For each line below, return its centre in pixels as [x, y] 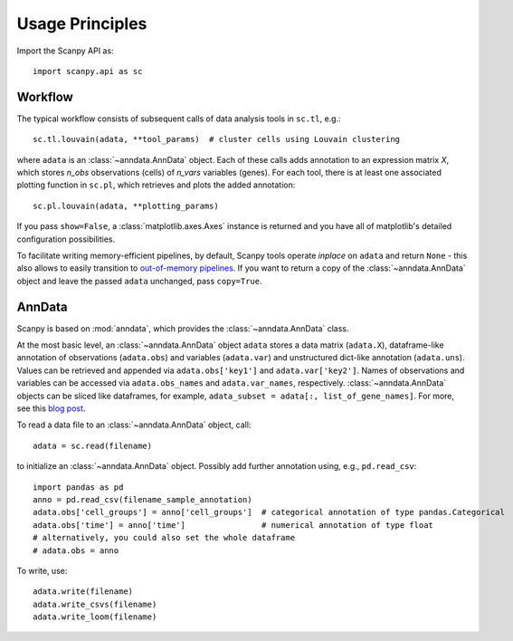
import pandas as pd [78, 487]
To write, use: [42, 570]
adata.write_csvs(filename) [95, 604]
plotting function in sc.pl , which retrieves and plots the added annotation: [156, 185]
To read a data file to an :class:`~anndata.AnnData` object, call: [134, 425]
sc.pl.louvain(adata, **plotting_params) [126, 206]
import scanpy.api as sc [88, 71]
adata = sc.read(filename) [93, 445]
